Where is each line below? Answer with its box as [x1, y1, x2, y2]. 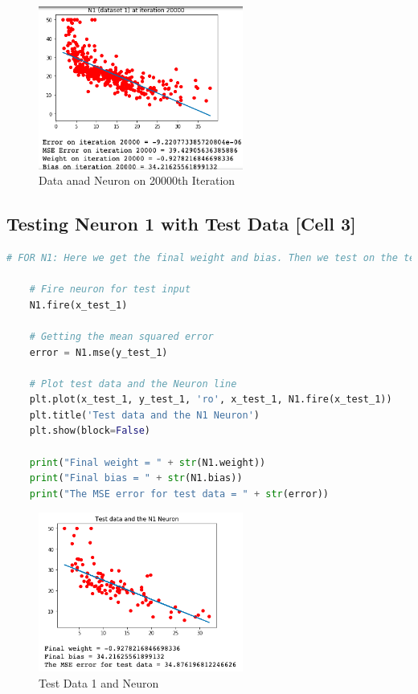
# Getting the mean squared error [29, 330, 214, 342]
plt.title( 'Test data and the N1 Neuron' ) [29, 409, 260, 421]
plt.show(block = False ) [29, 425, 150, 437]
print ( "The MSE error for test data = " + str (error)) [29, 488, 329, 500]
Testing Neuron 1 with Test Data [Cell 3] [6, 211, 356, 236]
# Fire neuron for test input [29, 284, 191, 296]
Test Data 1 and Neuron [39, 675, 159, 692]
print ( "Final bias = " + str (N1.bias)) [29, 472, 243, 484]
